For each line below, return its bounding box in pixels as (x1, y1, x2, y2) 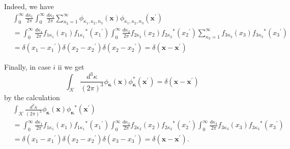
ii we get (57, 62, 84, 72)
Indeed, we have (4, 1, 54, 11)
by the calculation (4, 92, 60, 102)
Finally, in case (4, 62, 51, 72)
